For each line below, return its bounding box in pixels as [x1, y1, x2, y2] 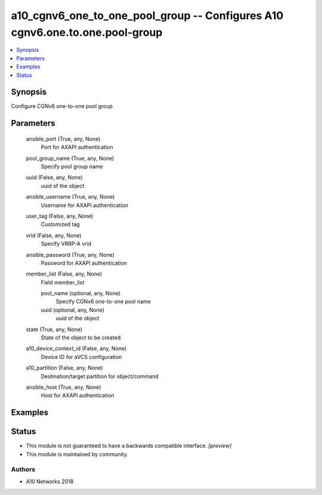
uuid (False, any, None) [26, 174, 83, 181]
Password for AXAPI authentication [41, 259, 128, 267]
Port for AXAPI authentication [41, 144, 113, 151]
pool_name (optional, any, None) [41, 290, 121, 297]
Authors [11, 465, 36, 474]
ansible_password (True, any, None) [26, 251, 114, 258]
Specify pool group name [41, 163, 104, 170]
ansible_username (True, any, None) [26, 193, 115, 200]
